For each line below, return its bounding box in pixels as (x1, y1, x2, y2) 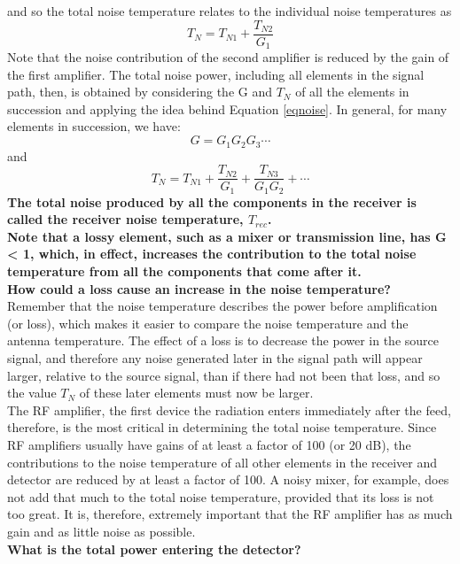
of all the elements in (295, 82, 409, 101)
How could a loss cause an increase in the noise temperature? (7, 279, 391, 297)
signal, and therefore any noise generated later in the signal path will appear (7, 348, 423, 367)
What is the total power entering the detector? (7, 539, 301, 558)
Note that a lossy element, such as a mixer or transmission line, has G (7, 227, 447, 245)
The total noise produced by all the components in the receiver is (7, 192, 417, 211)
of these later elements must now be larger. (79, 383, 314, 402)
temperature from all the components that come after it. (7, 262, 362, 281)
